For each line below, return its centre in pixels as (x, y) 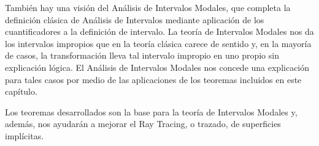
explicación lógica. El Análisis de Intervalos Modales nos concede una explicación (157, 67)
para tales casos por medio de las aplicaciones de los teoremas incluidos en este (153, 79)
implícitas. (25, 135)
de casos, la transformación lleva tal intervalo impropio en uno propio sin (142, 55)
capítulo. (21, 91)
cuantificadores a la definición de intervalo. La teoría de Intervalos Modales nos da (159, 31)
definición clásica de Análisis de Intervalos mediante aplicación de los (135, 19)
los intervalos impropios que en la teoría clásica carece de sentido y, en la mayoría (158, 43)
